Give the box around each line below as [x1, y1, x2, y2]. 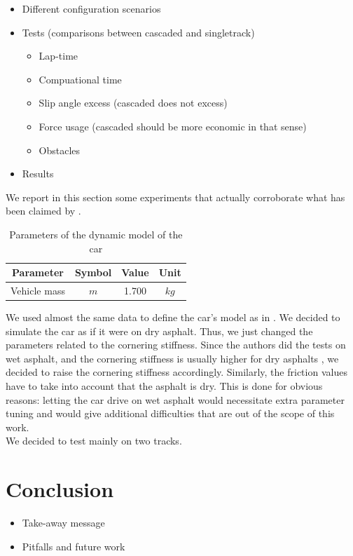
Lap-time [39, 48, 78, 63]
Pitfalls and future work [22, 538, 125, 553]
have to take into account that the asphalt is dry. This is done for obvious [6, 379, 323, 393]
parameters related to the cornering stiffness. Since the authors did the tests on [6, 337, 346, 352]
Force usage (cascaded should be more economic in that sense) [39, 118, 307, 133]
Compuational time [39, 72, 122, 86]
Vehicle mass [11, 283, 65, 297]
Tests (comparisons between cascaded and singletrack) [22, 25, 255, 39]
